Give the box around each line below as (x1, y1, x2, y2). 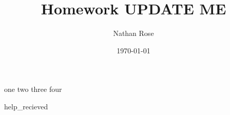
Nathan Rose (113, 28, 154, 39)
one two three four (4, 84, 62, 94)
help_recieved (4, 101, 48, 111)
